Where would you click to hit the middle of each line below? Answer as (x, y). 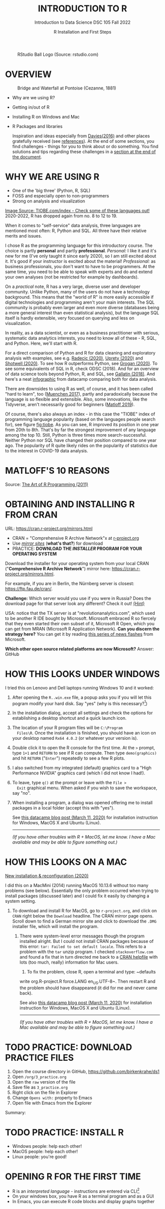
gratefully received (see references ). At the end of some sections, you (83, 141)
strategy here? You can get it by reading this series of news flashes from (79, 634)
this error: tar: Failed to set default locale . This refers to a (83, 947)
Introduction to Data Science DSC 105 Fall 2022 (82, 22)
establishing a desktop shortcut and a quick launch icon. (69, 718)
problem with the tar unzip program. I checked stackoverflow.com (86, 952)
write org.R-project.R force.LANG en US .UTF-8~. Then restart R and (87, 982)
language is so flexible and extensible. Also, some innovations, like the (76, 399)
